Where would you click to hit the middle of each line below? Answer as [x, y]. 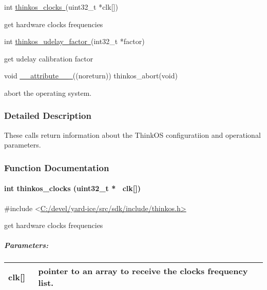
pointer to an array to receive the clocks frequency [143, 271]
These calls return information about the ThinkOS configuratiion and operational [132, 134]
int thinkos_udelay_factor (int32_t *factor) [74, 41]
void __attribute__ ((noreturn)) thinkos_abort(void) [91, 76]
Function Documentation [57, 167]
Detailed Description [48, 116]
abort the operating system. [48, 92]
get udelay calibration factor [49, 58]
